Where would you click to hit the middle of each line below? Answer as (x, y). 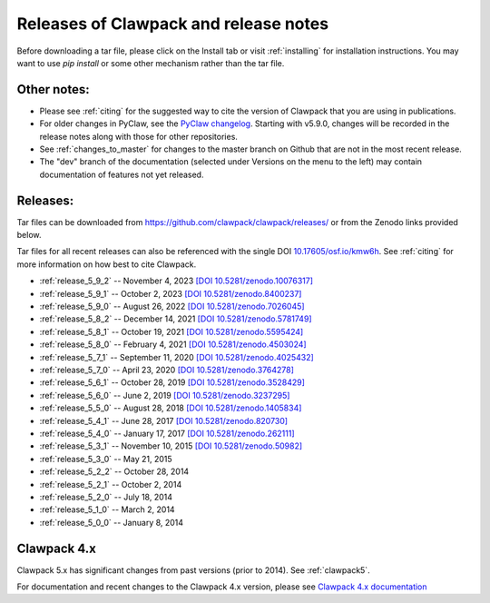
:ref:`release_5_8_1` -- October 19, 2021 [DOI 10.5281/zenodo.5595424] (171, 331)
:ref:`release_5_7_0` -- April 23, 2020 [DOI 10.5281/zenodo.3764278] (167, 370)
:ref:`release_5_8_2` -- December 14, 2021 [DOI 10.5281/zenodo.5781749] (176, 319)
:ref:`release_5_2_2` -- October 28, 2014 (114, 471)
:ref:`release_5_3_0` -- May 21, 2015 (106, 459)
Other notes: (53, 89)
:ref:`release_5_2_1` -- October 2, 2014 (111, 484)
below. (29, 235)
